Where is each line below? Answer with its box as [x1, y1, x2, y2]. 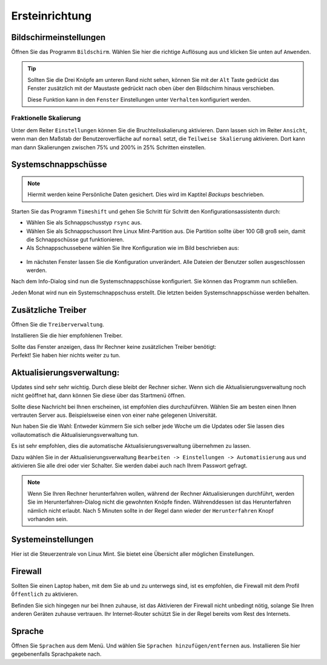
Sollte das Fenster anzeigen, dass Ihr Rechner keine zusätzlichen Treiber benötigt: [11, 343, 217, 350]
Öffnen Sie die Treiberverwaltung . [11, 320, 105, 328]
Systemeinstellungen [11, 534, 94, 544]
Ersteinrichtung [11, 9, 92, 22]
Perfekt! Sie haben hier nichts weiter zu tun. [11, 351, 121, 359]
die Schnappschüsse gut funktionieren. [26, 235, 124, 243]
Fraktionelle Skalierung [11, 114, 81, 123]
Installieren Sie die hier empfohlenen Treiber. [11, 332, 123, 339]
